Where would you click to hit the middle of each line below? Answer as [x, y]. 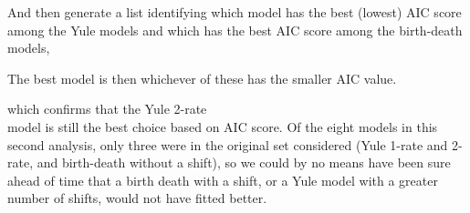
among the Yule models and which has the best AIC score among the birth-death [235, 30]
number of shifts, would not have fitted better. [137, 198]
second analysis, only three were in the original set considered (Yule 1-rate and [228, 144]
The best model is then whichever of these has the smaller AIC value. [202, 78]
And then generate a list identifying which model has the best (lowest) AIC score [235, 12]
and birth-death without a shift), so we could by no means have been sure [244, 162]
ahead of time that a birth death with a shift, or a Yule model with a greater [223, 180]
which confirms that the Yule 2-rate [107, 109]
